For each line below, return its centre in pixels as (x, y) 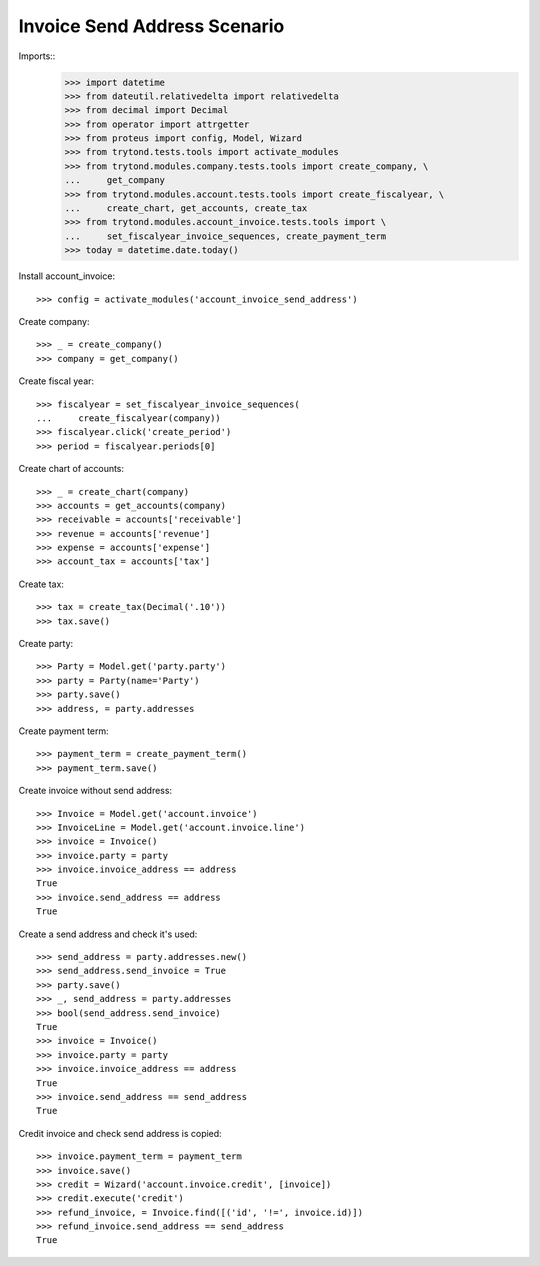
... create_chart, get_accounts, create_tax (186, 208)
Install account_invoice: (66, 276)
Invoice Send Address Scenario (151, 26)
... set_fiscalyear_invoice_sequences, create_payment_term (225, 236)
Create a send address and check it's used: (108, 934)
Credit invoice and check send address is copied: (120, 1133)
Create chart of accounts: (71, 469)
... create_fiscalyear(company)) (129, 418)
